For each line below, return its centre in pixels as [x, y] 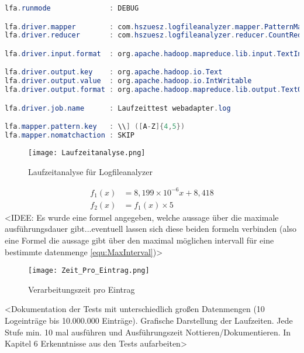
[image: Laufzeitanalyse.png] [87, 153]
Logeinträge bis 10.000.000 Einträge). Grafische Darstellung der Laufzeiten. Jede [149, 321]
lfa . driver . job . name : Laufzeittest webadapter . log [118, 108]
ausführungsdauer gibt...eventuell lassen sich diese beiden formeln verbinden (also [151, 229]
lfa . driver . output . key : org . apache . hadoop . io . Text [114, 72]
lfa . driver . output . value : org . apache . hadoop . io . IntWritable [128, 81]
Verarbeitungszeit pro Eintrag [82, 289]
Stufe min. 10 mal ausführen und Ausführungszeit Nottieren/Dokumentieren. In [148, 332]
